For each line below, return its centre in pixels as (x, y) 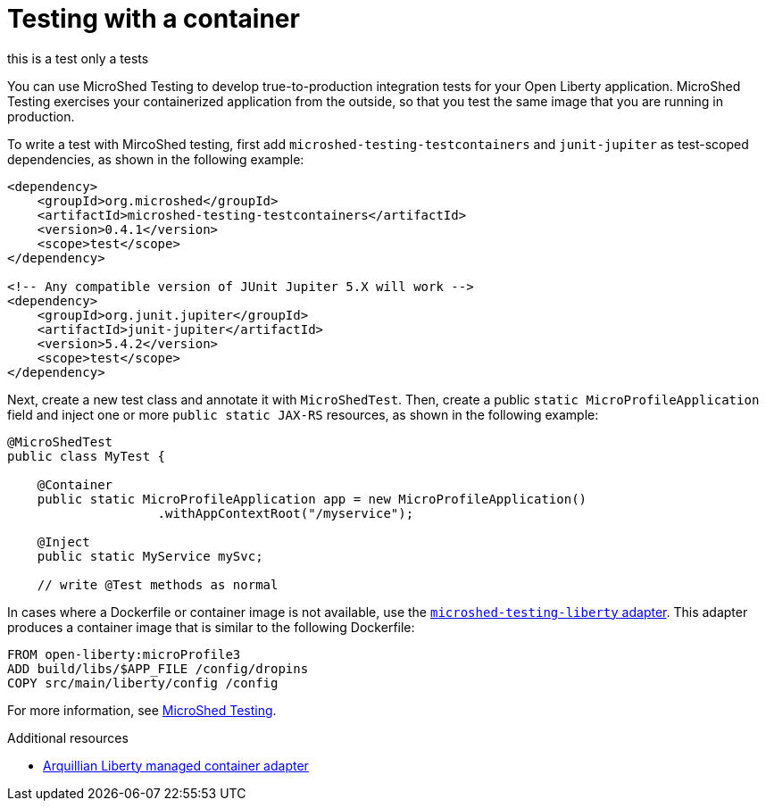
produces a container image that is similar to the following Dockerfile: (211, 627)
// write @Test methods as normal (158, 584)
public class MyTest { (87, 456)
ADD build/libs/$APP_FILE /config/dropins (158, 668)
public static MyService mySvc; (150, 556)
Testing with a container (154, 19)
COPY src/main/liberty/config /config (143, 683)
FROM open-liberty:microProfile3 (124, 654)
